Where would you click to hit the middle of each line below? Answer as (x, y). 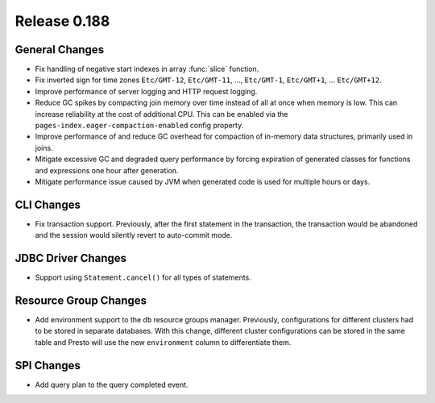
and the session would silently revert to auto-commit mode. (134, 235)
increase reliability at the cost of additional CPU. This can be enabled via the (162, 114)
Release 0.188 (62, 21)
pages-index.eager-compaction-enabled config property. (139, 126)
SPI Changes (48, 366)
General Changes (60, 50)
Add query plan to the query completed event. (112, 384)
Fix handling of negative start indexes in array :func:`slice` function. (147, 69)
